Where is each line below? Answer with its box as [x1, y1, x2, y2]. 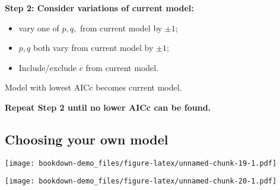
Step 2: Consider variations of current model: [5, 2, 194, 14]
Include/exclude [18, 61, 77, 73]
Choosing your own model [5, 130, 168, 148]
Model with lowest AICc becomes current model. [5, 81, 182, 94]
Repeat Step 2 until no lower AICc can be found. [5, 101, 211, 113]
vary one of [18, 21, 59, 34]
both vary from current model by [33, 41, 154, 54]
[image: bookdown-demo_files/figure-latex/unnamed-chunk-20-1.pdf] [5, 177, 277, 186]
